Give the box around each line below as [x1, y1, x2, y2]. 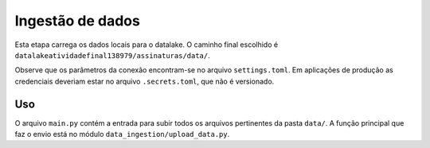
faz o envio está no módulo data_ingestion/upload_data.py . [14, 130, 230, 139]
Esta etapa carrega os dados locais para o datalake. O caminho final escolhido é [14, 40, 279, 49]
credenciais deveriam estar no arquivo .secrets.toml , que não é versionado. [14, 76, 275, 86]
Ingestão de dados [14, 12, 141, 29]
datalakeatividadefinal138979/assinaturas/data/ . [14, 50, 210, 60]
